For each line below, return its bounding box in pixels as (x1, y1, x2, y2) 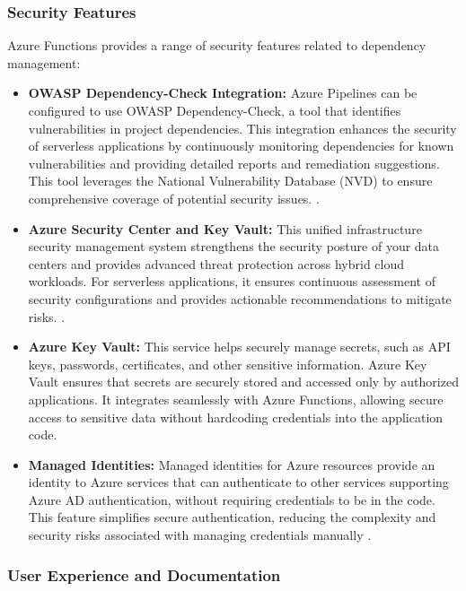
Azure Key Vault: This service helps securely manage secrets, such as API (28, 337, 451, 356)
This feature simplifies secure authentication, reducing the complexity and (28, 508, 436, 526)
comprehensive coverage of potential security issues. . (28, 188, 320, 207)
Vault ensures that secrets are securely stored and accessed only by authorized (28, 372, 459, 391)
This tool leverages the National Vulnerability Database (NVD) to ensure (28, 171, 433, 190)
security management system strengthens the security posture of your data (28, 237, 440, 256)
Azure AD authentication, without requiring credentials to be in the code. (28, 490, 435, 508)
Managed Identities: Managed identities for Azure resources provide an (28, 455, 435, 474)
